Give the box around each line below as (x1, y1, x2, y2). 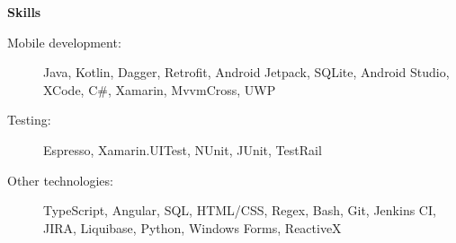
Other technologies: (7, 170, 113, 189)
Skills (7, 3, 41, 21)
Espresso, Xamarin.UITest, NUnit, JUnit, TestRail (43, 140, 322, 159)
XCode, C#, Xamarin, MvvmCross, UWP (43, 80, 276, 99)
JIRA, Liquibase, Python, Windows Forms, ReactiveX (43, 218, 342, 237)
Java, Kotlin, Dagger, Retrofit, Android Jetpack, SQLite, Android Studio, (43, 63, 450, 82)
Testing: (7, 110, 51, 129)
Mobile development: (7, 32, 121, 51)
